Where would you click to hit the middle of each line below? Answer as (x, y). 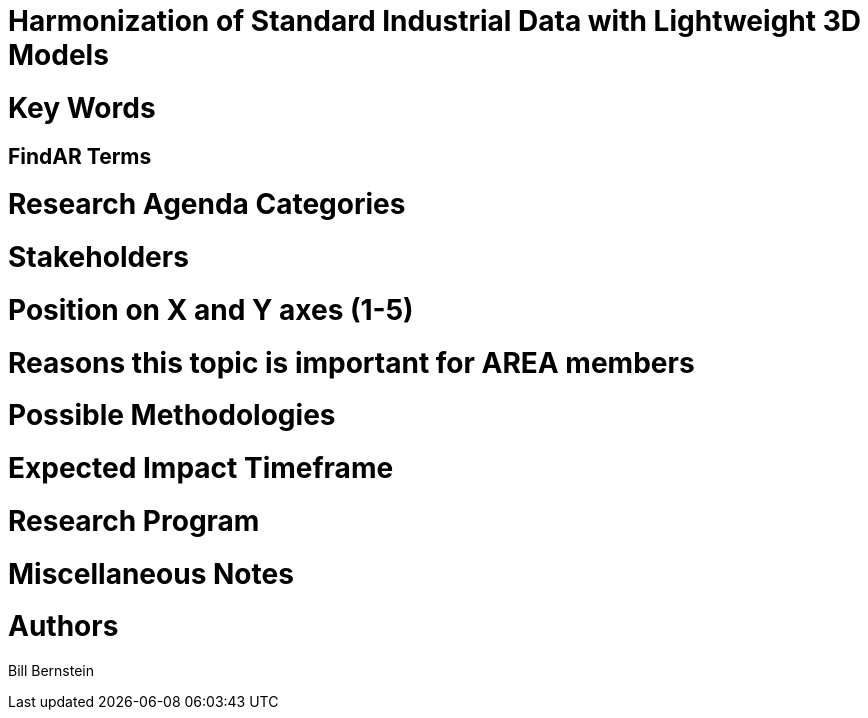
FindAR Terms (80, 156)
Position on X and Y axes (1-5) (211, 309)
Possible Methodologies (172, 415)
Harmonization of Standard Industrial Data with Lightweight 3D (434, 21)
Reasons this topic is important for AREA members (351, 362)
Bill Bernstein (51, 670)
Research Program (134, 520)
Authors (63, 626)
